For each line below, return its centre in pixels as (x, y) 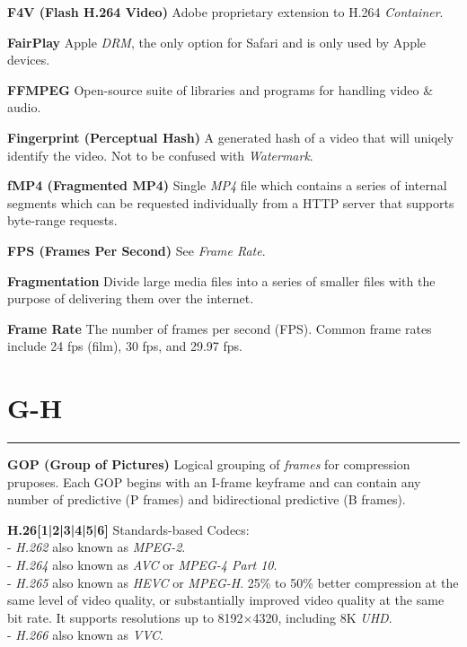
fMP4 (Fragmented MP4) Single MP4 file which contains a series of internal (227, 185)
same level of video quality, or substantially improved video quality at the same (226, 600)
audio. (24, 107)
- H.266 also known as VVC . (85, 635)
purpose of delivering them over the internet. (131, 298)
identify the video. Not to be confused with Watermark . (160, 155)
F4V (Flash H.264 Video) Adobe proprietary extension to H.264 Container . (225, 12)
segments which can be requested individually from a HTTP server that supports (231, 202)
